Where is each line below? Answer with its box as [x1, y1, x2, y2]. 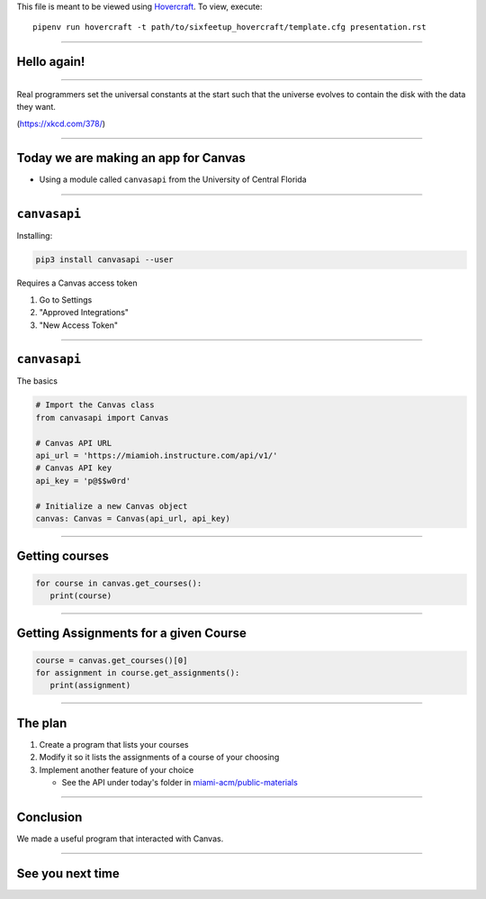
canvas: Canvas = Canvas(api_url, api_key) [35, 513, 231, 523]
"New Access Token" [39, 320, 119, 331]
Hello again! [16, 54, 85, 69]
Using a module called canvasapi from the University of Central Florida [39, 174, 307, 185]
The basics [16, 376, 58, 386]
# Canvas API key [35, 463, 112, 473]
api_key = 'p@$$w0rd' [35, 476, 131, 486]
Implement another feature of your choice [39, 764, 194, 775]
